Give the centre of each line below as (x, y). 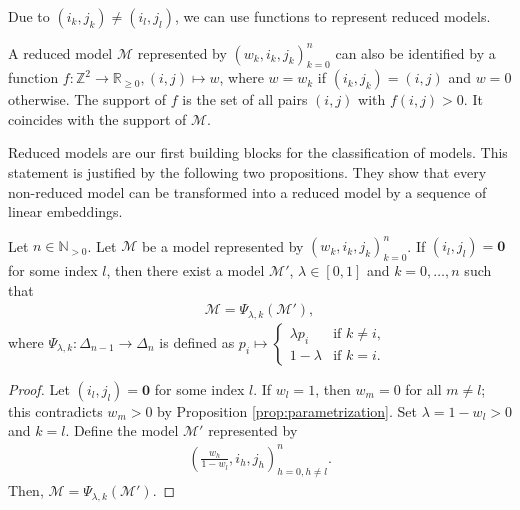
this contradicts (55, 410)
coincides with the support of (97, 118)
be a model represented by (222, 245)
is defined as (197, 341)
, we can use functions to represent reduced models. (332, 16)
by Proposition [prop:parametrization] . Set (287, 410)
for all (423, 388)
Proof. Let (39, 388)
